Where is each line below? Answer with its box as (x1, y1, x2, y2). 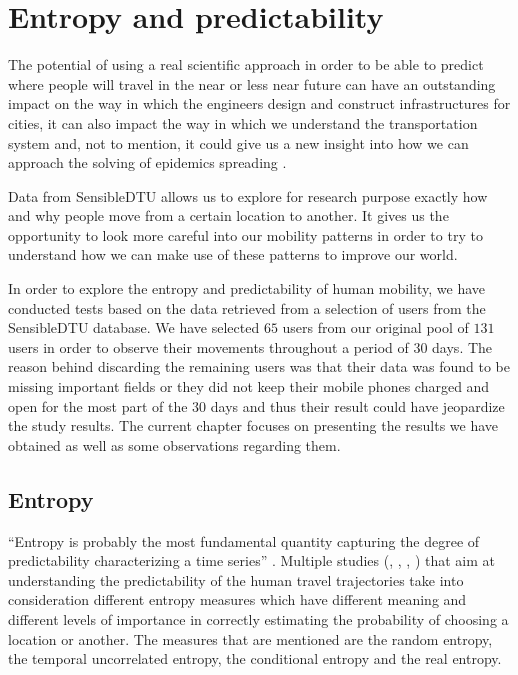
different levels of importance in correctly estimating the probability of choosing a (8, 608, 509, 629)
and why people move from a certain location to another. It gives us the (8, 205, 449, 226)
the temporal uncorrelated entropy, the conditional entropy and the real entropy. (8, 648, 502, 669)
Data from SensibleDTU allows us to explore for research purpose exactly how (8, 185, 488, 206)
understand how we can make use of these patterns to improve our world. (8, 244, 458, 265)
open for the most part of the (8, 395, 188, 416)
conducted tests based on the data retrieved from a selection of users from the (8, 297, 486, 318)
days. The (432, 336, 493, 357)
